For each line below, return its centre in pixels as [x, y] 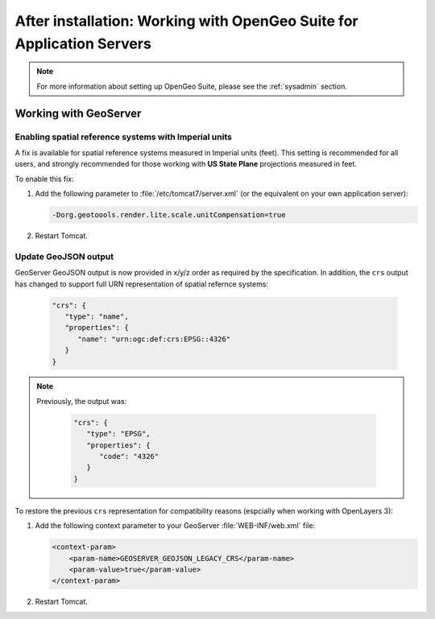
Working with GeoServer [78, 113]
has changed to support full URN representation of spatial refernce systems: [142, 284]
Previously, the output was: [82, 401]
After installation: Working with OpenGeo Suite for [186, 21]
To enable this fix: [44, 179]
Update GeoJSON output [64, 256]
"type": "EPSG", [118, 434]
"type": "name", [97, 316]
